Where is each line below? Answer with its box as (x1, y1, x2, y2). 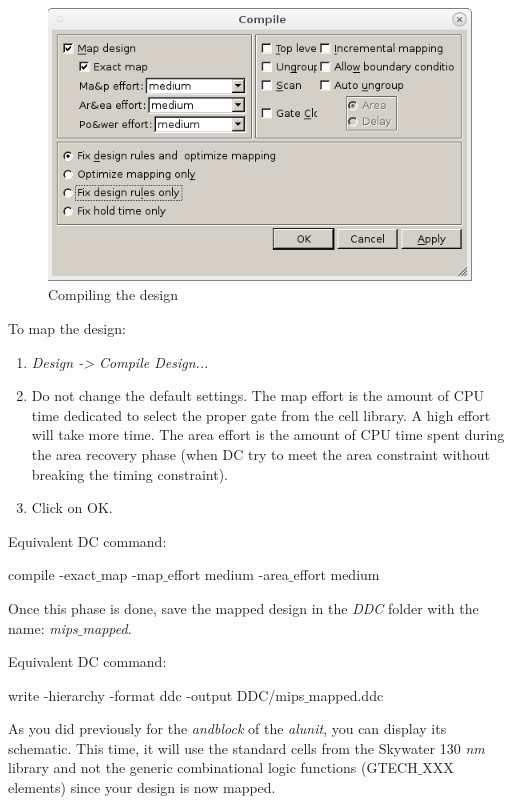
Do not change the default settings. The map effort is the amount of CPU (31, 385, 484, 406)
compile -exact (8, 564, 97, 585)
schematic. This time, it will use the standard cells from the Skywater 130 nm (8, 737, 485, 758)
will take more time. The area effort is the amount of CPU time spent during (31, 424, 505, 445)
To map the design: (8, 317, 126, 338)
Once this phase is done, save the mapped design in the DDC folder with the (8, 597, 479, 618)
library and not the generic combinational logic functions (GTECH (8, 757, 418, 778)
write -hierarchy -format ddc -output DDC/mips (8, 684, 305, 705)
